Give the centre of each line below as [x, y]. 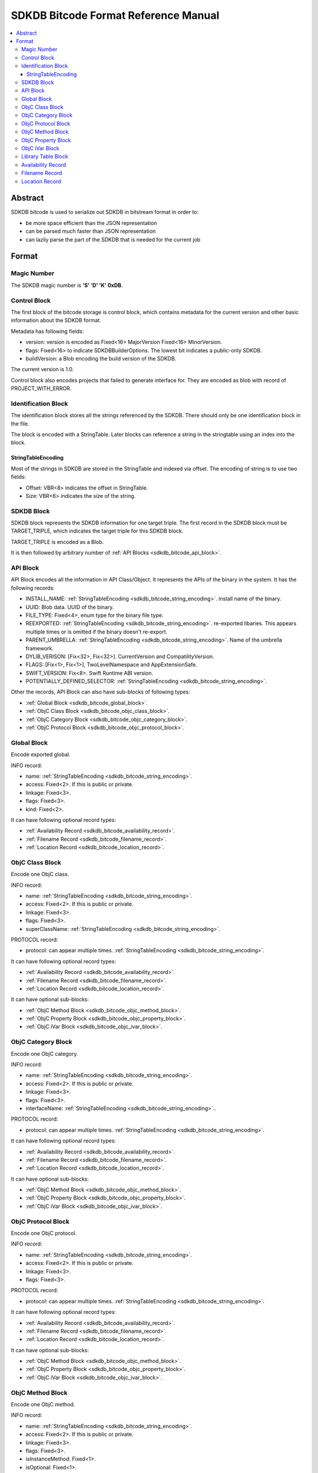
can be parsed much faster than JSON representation [91, 231]
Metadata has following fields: [47, 331]
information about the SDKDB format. [56, 321]
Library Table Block [45, 157]
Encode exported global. [41, 755]
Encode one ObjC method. [43, 1405]
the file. [20, 424]
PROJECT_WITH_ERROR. [41, 388]
